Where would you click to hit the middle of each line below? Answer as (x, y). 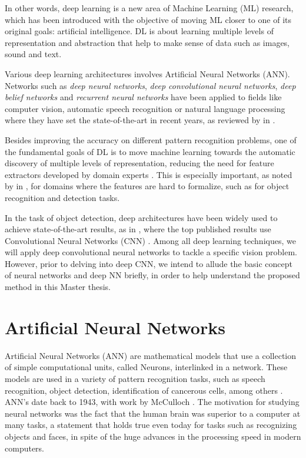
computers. (25, 448)
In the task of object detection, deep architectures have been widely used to (141, 217)
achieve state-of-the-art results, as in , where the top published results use (138, 229)
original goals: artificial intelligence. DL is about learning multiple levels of (139, 31)
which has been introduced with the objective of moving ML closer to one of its (148, 19)
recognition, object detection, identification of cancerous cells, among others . (144, 390)
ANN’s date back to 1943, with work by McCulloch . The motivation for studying (152, 402)
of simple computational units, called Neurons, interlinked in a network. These (146, 367)
